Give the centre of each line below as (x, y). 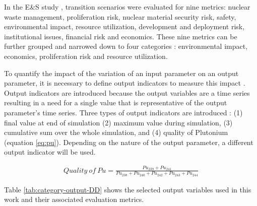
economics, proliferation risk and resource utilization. (86, 56)
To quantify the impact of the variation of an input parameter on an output (121, 73)
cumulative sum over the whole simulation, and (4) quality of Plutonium (116, 132)
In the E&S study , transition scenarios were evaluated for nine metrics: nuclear (127, 7)
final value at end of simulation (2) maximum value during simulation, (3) (118, 122)
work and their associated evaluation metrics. (74, 199)
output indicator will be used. (50, 152)
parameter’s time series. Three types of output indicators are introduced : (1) (123, 112)
